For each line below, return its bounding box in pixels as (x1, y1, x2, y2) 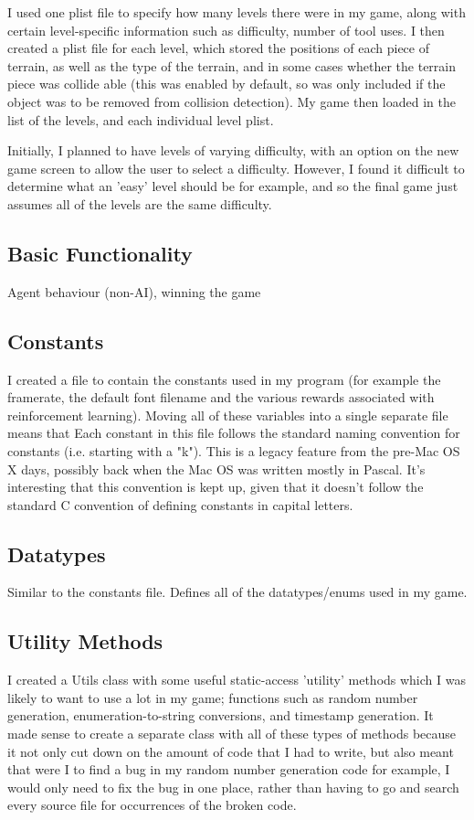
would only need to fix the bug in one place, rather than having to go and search (7, 777, 459, 796)
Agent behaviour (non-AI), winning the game (7, 282, 261, 301)
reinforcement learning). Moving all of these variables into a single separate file (7, 405, 448, 424)
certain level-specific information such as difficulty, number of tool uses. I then (7, 20, 445, 39)
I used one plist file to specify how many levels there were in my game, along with (7, 3, 466, 21)
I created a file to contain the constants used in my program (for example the (7, 369, 441, 389)
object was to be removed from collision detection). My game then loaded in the (7, 91, 456, 111)
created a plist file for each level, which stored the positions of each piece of (7, 38, 429, 58)
